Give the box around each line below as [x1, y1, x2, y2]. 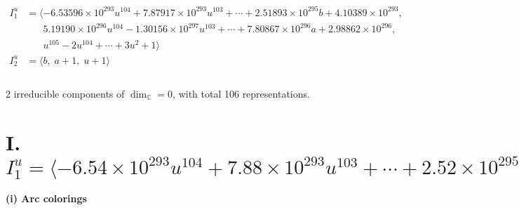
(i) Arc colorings [6, 191, 87, 206]
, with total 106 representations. [173, 86, 310, 100]
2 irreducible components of [6, 86, 125, 100]
